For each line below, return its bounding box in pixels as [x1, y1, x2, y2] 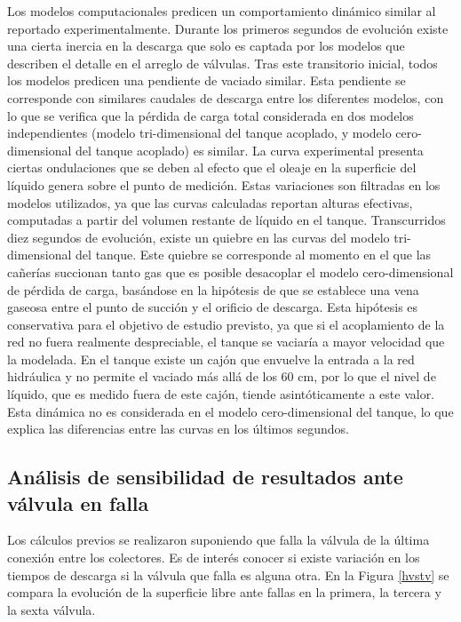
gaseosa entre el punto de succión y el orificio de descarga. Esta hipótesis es [7, 298, 418, 316]
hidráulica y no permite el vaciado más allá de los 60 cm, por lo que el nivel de [7, 367, 436, 386]
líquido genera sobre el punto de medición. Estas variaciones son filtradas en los [7, 175, 441, 194]
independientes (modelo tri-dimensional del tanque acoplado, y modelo [7, 124, 392, 142]
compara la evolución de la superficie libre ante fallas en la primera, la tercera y [7, 583, 441, 602]
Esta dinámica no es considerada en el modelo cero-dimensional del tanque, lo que [7, 402, 454, 420]
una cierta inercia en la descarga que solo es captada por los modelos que [7, 36, 405, 55]
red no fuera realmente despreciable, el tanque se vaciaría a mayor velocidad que [7, 332, 445, 351]
